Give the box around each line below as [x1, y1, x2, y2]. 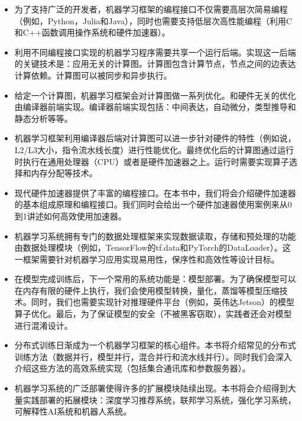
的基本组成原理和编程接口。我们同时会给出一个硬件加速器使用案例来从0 [14, 198, 292, 210]
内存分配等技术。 [31, 167, 98, 179]
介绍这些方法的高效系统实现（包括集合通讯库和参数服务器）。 [14, 362, 251, 374]
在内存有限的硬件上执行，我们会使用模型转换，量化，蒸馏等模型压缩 [14, 284, 280, 296]
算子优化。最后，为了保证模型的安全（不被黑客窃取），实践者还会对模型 [14, 307, 292, 320]
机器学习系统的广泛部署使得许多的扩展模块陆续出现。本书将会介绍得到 [14, 382, 288, 394]
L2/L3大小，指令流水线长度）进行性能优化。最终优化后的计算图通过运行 [14, 143, 294, 156]
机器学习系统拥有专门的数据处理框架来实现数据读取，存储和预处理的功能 [14, 229, 296, 242]
